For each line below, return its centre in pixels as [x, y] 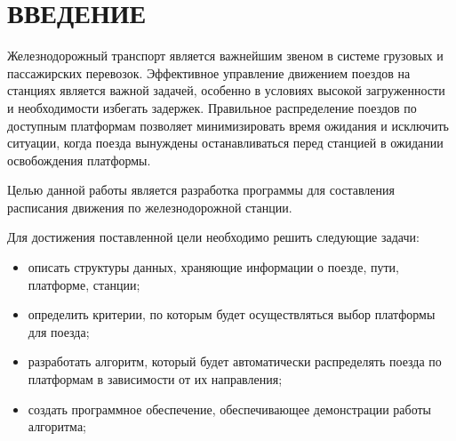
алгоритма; [57, 426]
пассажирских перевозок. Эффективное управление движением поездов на [209, 72]
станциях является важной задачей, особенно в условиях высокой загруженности [226, 90]
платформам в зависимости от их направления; [155, 379]
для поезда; [59, 331]
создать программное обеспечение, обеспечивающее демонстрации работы [230, 409]
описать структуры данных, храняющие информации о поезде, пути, [213, 267]
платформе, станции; [84, 284]
